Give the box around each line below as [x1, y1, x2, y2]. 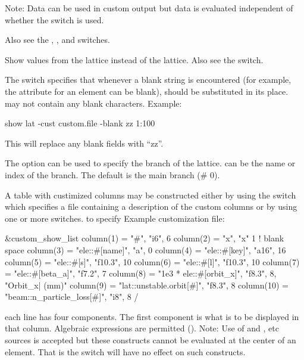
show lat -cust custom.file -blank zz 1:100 [5, 117, 155, 129]
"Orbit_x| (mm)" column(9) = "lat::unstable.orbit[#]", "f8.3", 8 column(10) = [5, 278, 289, 291]
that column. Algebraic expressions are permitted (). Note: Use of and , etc [5, 322, 279, 334]
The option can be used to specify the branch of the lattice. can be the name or [5, 157, 296, 169]
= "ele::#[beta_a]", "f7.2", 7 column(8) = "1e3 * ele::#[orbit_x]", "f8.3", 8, [5, 267, 277, 280]
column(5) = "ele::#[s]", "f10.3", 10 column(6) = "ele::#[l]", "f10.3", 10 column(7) [5, 255, 300, 268]
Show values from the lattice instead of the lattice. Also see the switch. [5, 53, 264, 66]
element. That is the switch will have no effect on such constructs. [5, 345, 246, 358]
